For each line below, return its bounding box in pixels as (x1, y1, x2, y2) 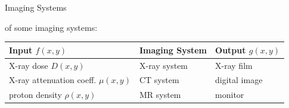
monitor (215, 88, 244, 101)
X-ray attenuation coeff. (9, 74, 97, 86)
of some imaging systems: (5, 21, 98, 33)
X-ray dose (9, 59, 48, 71)
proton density (9, 88, 62, 101)
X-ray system (139, 59, 188, 71)
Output (215, 43, 246, 56)
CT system (139, 74, 179, 86)
